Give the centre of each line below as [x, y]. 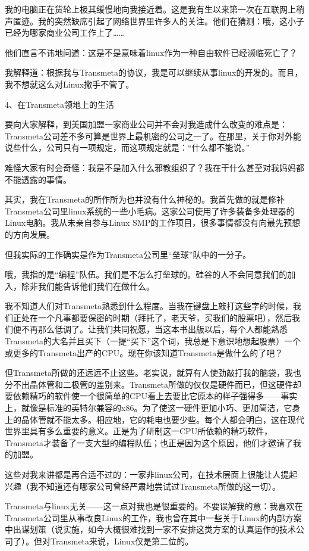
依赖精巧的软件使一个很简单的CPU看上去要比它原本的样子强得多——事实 [155, 396]
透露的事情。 [46, 179]
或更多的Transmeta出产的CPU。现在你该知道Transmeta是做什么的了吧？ [144, 352]
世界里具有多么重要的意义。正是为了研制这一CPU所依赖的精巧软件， [139, 431]
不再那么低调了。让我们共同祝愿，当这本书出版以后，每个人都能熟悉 [154, 329]
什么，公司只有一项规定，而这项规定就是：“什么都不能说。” [135, 147]
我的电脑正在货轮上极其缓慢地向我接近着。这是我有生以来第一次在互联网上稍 [154, 9]
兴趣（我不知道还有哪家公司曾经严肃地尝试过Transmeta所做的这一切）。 [143, 486]
